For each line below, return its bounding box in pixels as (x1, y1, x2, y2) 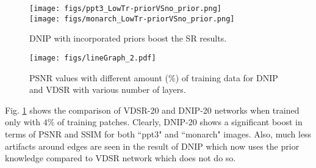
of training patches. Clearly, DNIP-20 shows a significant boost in (57, 115, 303, 128)
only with (5, 115, 40, 128)
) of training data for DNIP (175, 71, 278, 84)
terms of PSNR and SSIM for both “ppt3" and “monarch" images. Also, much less (5, 127, 312, 140)
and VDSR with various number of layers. (29, 83, 186, 96)
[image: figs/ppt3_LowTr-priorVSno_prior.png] (29, 4, 221, 13)
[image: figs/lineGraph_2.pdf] (29, 53, 156, 62)
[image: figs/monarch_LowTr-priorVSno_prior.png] (29, 14, 235, 23)
